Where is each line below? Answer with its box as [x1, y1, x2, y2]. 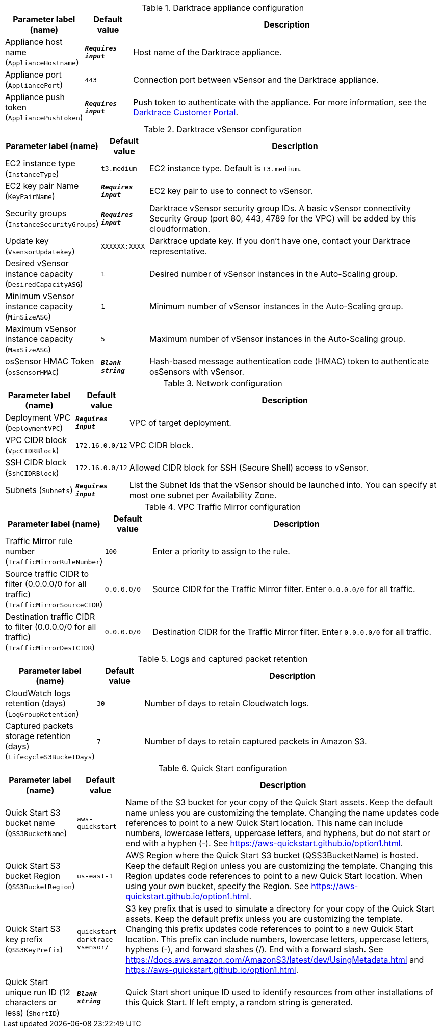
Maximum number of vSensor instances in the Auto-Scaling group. [149, 334, 406, 344]
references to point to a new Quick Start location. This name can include [125, 818, 403, 828]
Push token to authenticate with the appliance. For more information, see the [133, 97, 427, 107]
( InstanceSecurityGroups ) [5, 218, 99, 229]
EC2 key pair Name [5, 181, 79, 191]
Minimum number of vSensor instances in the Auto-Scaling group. [149, 301, 403, 311]
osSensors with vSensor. [149, 366, 244, 377]
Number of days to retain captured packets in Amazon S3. [144, 736, 367, 746]
